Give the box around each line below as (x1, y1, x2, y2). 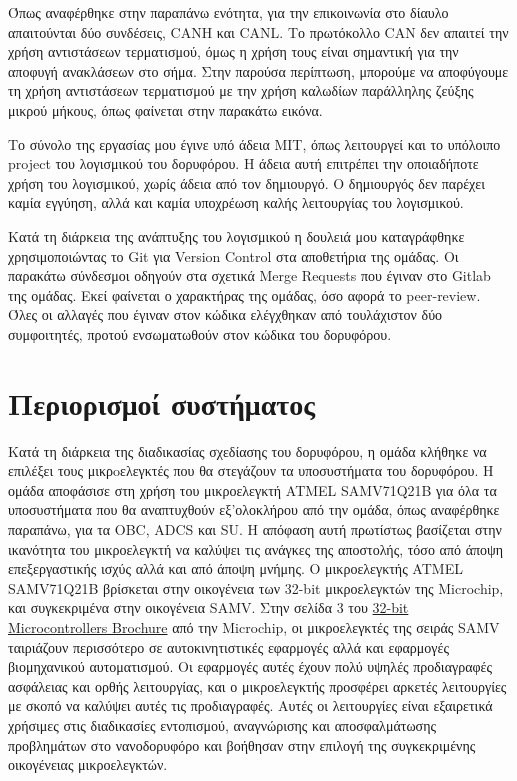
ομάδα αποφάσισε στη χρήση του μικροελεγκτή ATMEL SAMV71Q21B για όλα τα (8, 479, 497, 500)
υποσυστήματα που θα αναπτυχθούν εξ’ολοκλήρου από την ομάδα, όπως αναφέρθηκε (8, 499, 500, 520)
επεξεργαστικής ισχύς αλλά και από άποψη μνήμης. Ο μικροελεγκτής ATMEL (8, 558, 463, 579)
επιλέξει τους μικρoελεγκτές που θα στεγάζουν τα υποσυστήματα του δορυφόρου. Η (8, 460, 494, 481)
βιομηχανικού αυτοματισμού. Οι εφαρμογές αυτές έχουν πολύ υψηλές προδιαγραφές (8, 656, 492, 677)
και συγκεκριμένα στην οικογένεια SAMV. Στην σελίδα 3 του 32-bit (8, 597, 409, 618)
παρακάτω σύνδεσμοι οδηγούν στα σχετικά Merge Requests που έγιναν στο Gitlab (8, 265, 491, 286)
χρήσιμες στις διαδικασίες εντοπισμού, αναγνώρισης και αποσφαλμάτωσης (8, 714, 437, 735)
